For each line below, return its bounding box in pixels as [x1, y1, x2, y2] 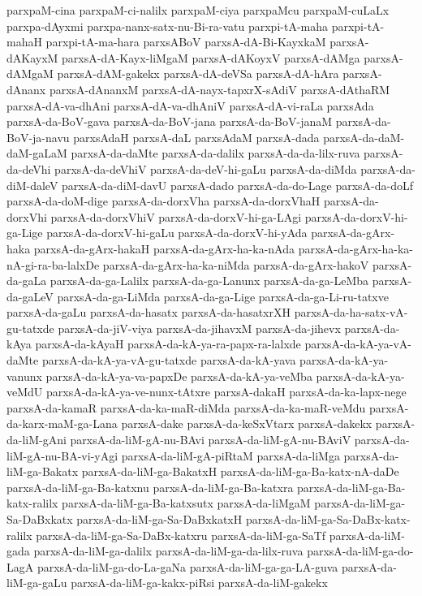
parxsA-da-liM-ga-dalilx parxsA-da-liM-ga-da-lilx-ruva [33, 542, 304, 559]
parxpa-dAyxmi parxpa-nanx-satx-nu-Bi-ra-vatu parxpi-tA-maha [6, 17, 328, 34]
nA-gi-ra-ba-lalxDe [6, 256, 100, 273]
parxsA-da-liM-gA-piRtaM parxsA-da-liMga [121, 447, 340, 464]
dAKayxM [6, 49, 58, 66]
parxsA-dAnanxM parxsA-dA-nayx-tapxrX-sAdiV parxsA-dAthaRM [49, 80, 390, 97]
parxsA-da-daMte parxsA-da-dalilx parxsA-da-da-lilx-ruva [71, 145, 360, 162]
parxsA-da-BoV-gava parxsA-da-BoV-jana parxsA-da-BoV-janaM [6, 113, 333, 130]
